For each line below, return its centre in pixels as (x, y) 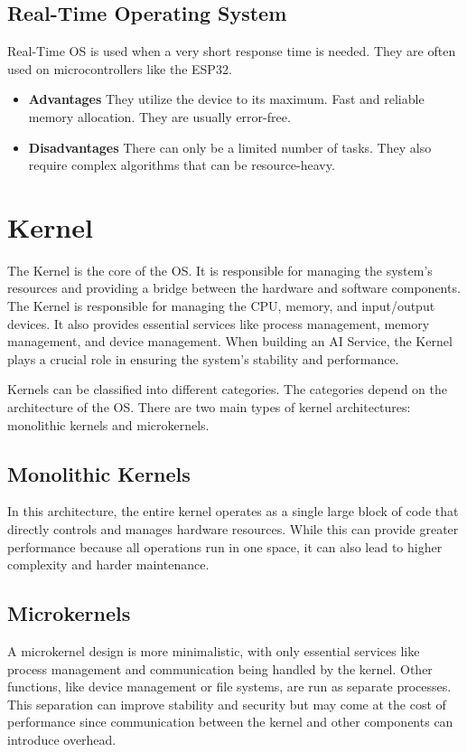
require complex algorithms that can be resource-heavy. (182, 165)
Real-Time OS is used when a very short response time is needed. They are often (232, 51)
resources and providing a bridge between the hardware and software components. (234, 288)
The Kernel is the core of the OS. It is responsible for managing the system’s (220, 270)
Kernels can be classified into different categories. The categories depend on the (227, 389)
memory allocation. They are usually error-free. (159, 116)
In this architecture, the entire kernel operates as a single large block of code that (233, 511)
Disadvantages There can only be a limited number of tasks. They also (230, 147)
